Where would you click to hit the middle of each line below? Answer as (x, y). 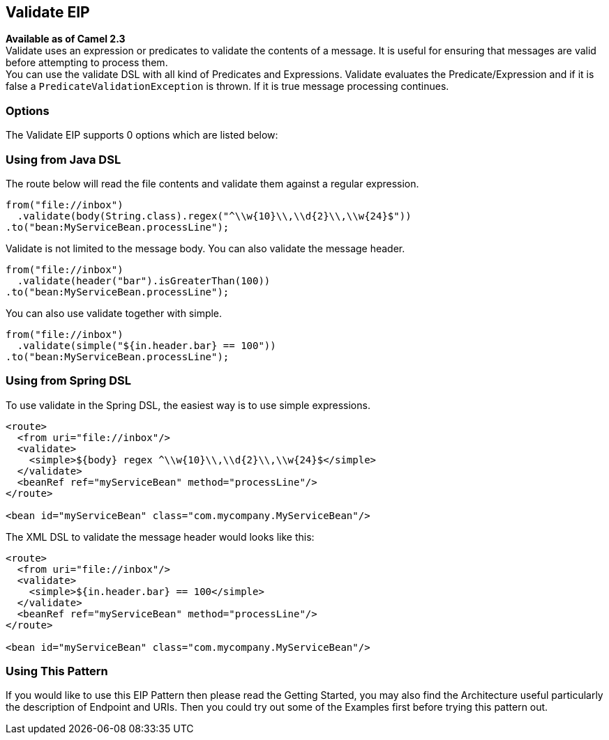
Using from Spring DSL (68, 381)
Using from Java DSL (63, 159)
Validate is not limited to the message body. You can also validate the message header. (205, 248)
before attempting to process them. (87, 63)
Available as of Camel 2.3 (66, 39)
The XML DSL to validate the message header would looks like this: (160, 537)
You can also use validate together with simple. (114, 313)
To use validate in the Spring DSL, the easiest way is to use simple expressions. (188, 405)
